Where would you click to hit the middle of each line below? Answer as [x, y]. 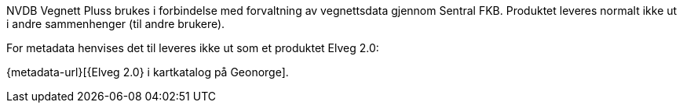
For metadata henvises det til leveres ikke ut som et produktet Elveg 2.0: [193, 48]
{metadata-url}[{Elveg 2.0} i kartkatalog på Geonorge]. [148, 72]
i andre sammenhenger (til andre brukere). [116, 24]
